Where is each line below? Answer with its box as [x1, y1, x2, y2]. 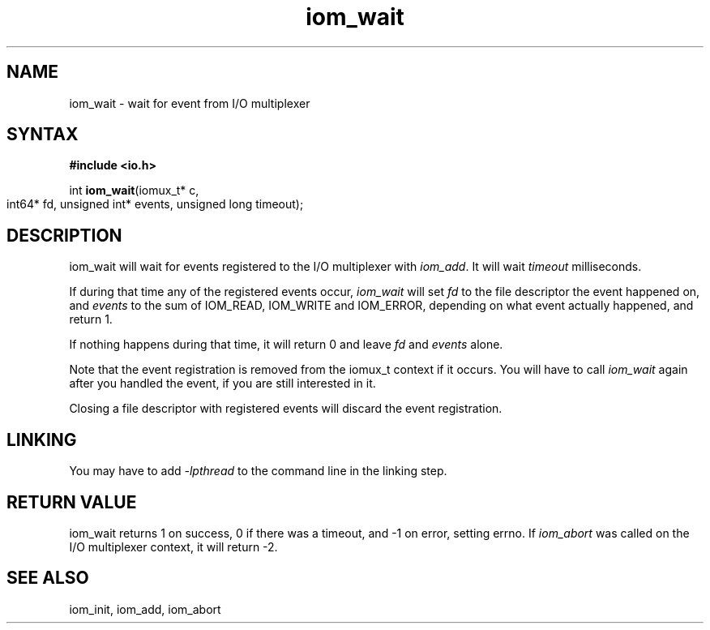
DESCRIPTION [6, 225, 122, 246]
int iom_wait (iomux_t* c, [69, 183, 199, 198]
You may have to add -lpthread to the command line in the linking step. [69, 464, 447, 478]
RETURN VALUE [6, 491, 137, 512]
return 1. [69, 312, 113, 327]
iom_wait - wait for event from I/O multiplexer [69, 96, 310, 110]
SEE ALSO [6, 568, 89, 589]
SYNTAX [6, 124, 79, 145]
